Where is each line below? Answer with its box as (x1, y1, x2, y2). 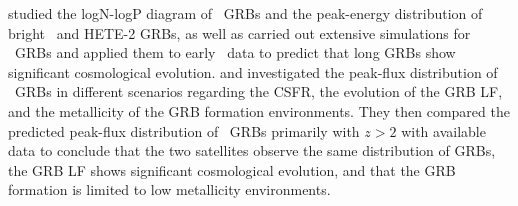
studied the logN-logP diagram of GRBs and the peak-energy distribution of (8, 3, 483, 23)
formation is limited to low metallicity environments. (8, 179, 331, 200)
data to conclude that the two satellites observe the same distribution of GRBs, (8, 140, 496, 161)
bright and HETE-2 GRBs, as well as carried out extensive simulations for (8, 22, 471, 43)
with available (401, 120, 486, 141)
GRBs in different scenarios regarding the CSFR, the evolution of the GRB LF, (14, 81, 503, 102)
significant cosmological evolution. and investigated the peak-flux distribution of (8, 61, 498, 82)
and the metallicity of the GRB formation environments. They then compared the (8, 100, 510, 121)
